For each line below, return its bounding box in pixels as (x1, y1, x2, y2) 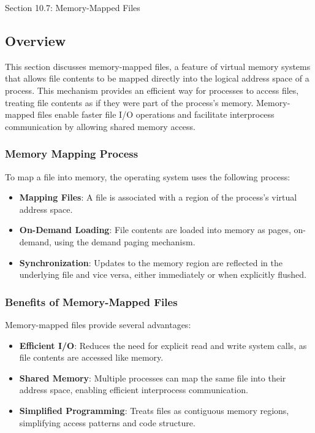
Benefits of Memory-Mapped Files (5, 294, 178, 309)
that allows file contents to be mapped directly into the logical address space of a (5, 72, 309, 85)
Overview (5, 31, 66, 50)
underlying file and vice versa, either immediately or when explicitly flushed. (19, 268, 306, 281)
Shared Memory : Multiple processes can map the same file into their (19, 371, 286, 384)
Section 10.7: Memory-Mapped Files (5, 1, 140, 13)
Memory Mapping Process (5, 146, 139, 161)
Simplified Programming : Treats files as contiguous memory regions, (19, 404, 289, 416)
